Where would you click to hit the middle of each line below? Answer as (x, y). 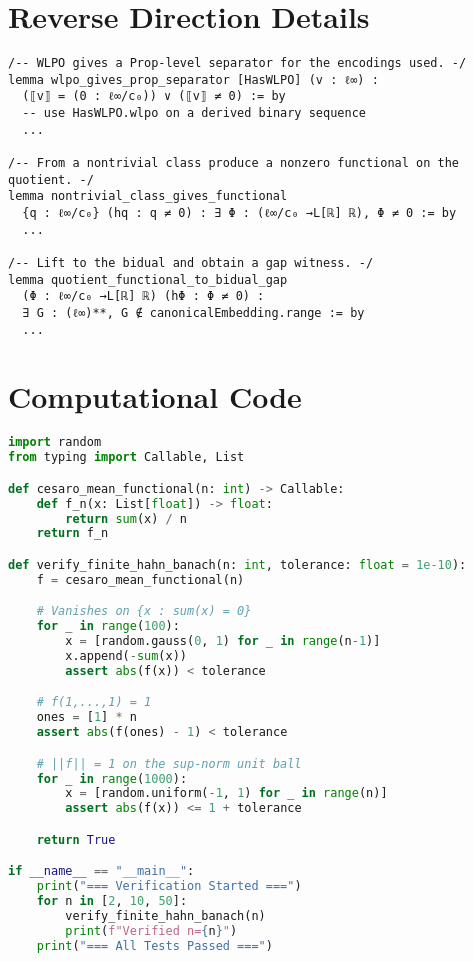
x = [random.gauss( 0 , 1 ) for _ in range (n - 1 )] (223, 641)
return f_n (72, 533)
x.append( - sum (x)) (126, 656)
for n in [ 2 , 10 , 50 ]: (112, 901)
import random (55, 442)
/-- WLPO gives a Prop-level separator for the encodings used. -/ (237, 63)
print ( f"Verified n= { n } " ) (151, 930)
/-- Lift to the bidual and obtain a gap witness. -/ (191, 263)
